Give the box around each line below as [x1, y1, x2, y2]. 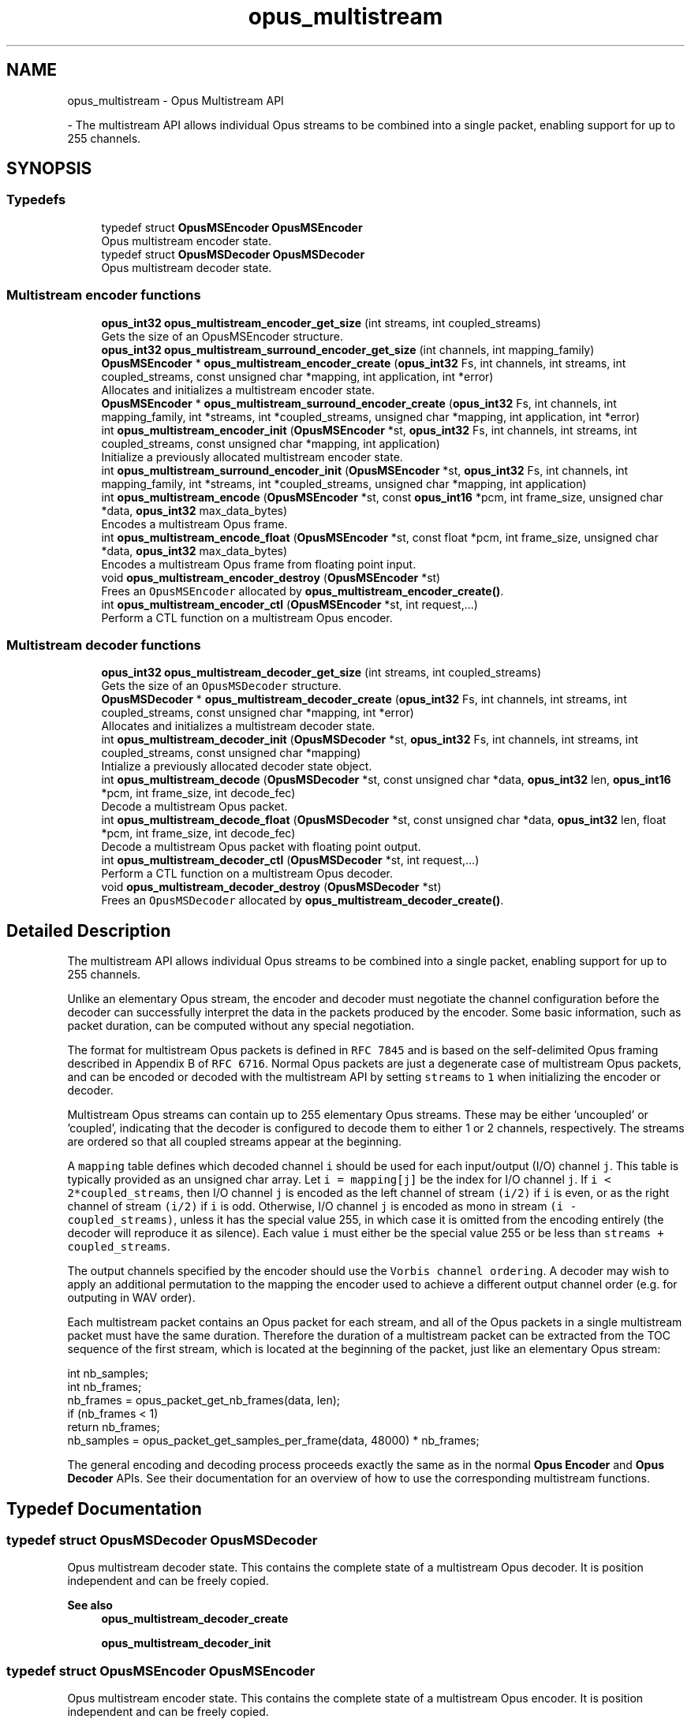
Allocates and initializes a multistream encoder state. [101, 382, 375, 397]
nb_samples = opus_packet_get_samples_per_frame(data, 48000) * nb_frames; [67, 1434, 480, 1448]
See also [67, 1598, 113, 1613]
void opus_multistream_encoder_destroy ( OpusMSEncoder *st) [101, 570, 441, 584]
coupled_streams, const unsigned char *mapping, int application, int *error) [101, 369, 494, 383]
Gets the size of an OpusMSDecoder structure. [101, 679, 342, 693]
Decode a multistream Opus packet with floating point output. [101, 840, 421, 854]
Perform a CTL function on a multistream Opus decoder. [101, 867, 394, 881]
